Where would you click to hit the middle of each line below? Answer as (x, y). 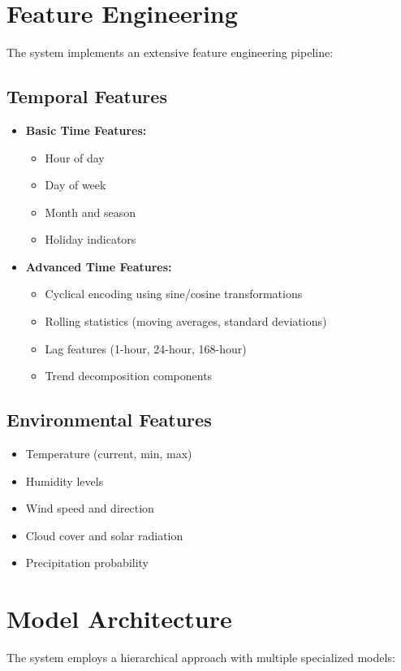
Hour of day (75, 157)
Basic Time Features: (86, 130)
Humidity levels (65, 481)
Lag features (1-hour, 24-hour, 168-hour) (146, 348)
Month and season (90, 212)
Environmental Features (109, 420)
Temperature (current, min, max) (109, 454)
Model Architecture (119, 619)
